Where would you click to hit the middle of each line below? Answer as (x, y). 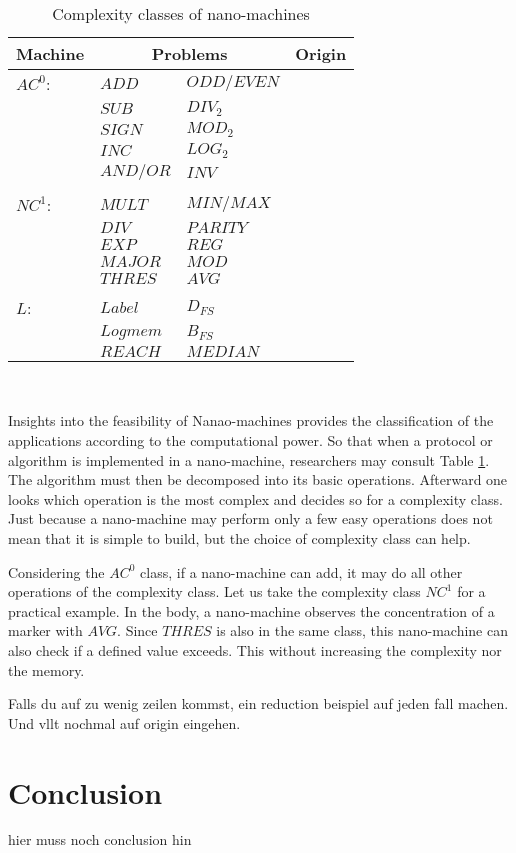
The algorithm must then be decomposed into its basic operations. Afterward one (258, 479)
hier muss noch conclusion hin (100, 839)
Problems (189, 53)
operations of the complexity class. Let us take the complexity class (214, 591)
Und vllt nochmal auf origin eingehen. (124, 722)
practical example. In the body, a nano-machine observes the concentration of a (251, 610)
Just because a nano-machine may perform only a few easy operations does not (250, 518)
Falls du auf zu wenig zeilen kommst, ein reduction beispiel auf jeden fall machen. (258, 703)
